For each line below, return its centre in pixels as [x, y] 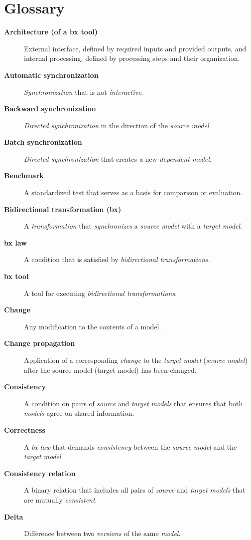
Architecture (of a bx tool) [51, 32]
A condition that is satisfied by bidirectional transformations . [117, 259]
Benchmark [24, 175]
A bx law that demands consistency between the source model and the [130, 446]
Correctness [25, 429]
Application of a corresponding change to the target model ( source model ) [136, 360]
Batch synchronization [43, 142]
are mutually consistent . [61, 499]
